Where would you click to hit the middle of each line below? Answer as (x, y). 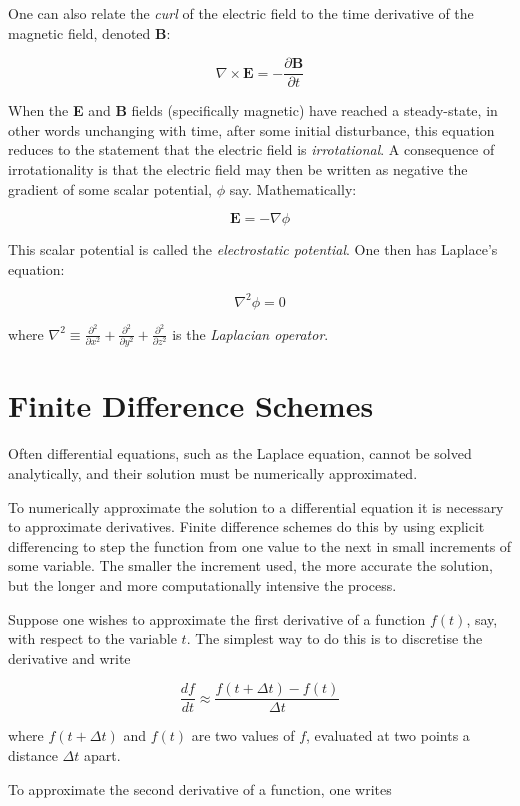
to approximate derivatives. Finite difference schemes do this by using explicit (246, 526)
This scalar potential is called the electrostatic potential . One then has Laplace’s (253, 249)
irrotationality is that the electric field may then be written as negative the (238, 169)
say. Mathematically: (293, 188)
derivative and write (69, 657)
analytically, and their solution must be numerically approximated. (213, 473)
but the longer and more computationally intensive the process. (202, 584)
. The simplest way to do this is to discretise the (334, 638)
